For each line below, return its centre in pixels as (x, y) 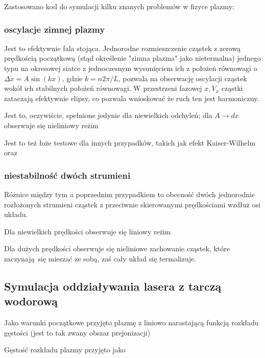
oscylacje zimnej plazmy (55, 29)
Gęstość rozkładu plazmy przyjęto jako (65, 350)
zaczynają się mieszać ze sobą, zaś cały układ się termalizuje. (100, 258)
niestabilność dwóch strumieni (67, 175)
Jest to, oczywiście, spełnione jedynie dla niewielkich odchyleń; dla (108, 115)
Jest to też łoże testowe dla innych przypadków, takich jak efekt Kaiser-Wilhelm (130, 142)
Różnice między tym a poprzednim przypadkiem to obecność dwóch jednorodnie (130, 194)
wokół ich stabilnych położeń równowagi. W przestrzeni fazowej (103, 88)
